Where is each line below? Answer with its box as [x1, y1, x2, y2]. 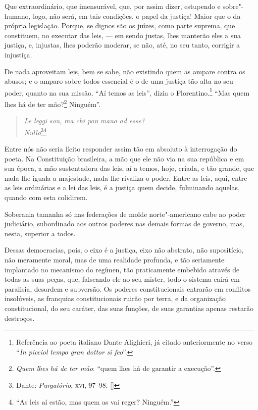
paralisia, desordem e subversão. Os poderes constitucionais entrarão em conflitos [4, 283, 251, 294]
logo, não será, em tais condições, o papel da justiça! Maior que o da [33, 10, 241, 21]
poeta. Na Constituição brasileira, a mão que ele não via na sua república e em [4, 153, 244, 163]
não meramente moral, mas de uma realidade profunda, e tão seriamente [4, 255, 225, 265]
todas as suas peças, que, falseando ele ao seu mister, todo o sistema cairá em [4, 274, 240, 284]
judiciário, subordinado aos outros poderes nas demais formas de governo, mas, [4, 218, 244, 229]
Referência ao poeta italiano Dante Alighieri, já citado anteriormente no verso [16, 337, 253, 347]
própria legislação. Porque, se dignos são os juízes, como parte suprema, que [4, 20, 235, 31]
